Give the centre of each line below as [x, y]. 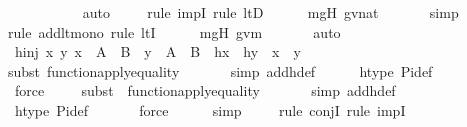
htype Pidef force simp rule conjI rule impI [210, 109]
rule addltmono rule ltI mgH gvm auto [174, 31]
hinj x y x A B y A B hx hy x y [157, 51]
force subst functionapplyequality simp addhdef [205, 90]
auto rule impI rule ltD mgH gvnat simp [270, 12]
